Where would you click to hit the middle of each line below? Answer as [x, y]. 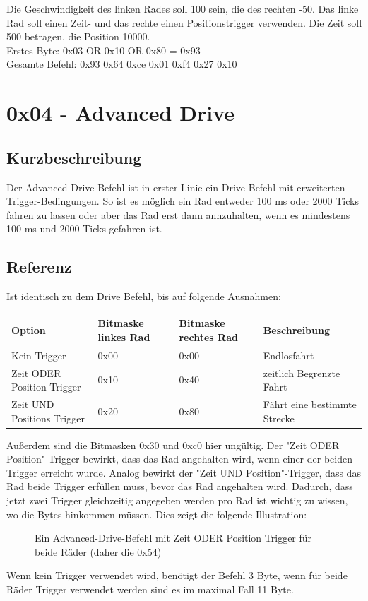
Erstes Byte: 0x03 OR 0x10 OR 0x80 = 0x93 [103, 50]
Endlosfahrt [289, 355]
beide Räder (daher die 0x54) [98, 551]
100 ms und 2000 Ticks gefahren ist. [84, 228]
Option [29, 330]
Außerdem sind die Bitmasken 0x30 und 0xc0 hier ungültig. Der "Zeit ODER [173, 445]
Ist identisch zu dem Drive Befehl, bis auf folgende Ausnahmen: [144, 296]
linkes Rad [124, 337]
